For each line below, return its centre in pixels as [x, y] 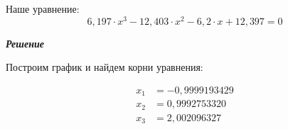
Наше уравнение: [43, 9]
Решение [25, 43]
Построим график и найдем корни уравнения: [105, 67]
